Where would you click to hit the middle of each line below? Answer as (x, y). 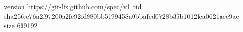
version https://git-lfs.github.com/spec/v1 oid (73, 6)
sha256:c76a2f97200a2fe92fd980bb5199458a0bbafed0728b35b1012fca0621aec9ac (121, 16)
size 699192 (21, 25)
